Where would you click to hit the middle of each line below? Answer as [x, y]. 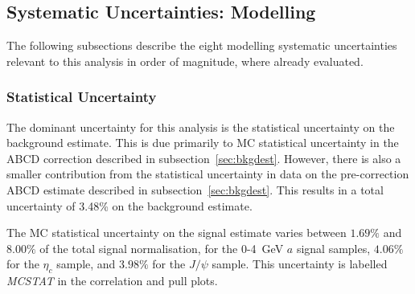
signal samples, [333, 248]
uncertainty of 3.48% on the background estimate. [129, 205]
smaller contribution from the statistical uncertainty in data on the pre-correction [208, 174]
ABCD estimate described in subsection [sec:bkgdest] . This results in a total [195, 189]
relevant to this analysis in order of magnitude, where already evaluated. [185, 61]
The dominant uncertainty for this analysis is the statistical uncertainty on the [201, 127]
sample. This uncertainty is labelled [300, 264]
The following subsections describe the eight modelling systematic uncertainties [202, 45]
